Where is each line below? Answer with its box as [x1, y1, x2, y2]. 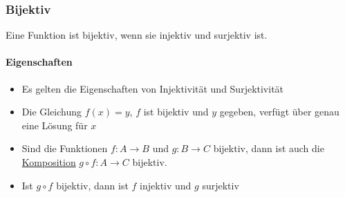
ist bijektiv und [143, 104, 209, 119]
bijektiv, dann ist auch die [213, 141, 324, 156]
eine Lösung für [21, 118, 88, 132]
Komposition [21, 154, 76, 169]
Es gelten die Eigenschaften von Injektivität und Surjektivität [21, 81, 284, 95]
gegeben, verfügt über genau [219, 104, 339, 119]
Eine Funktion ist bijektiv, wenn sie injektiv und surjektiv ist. [6, 28, 268, 42]
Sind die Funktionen [21, 141, 108, 156]
